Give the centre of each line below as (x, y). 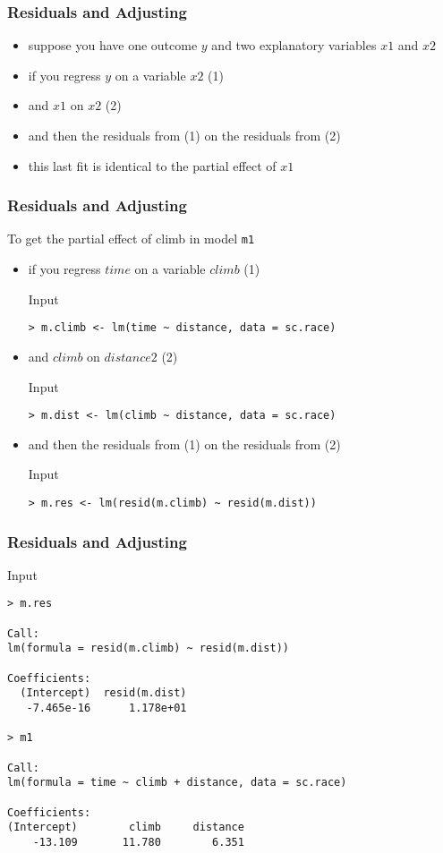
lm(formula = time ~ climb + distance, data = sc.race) (177, 783)
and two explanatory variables (294, 45)
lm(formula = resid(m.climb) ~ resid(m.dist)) (148, 648)
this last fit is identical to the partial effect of (152, 165)
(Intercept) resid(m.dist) (103, 693)
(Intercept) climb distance (126, 827)
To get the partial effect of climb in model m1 (131, 239)
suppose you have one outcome (113, 45)
